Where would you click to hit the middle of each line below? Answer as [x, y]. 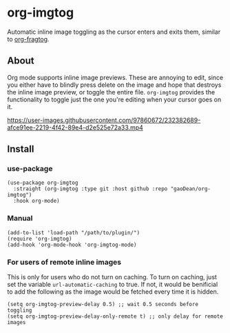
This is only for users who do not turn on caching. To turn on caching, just [112, 277]
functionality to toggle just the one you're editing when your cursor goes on [114, 99]
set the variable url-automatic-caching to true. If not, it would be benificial [113, 285]
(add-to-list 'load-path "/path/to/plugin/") [73, 232]
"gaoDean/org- [191, 189]
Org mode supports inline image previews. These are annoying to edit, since [115, 77]
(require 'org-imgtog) [40, 239]
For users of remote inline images [64, 262]
